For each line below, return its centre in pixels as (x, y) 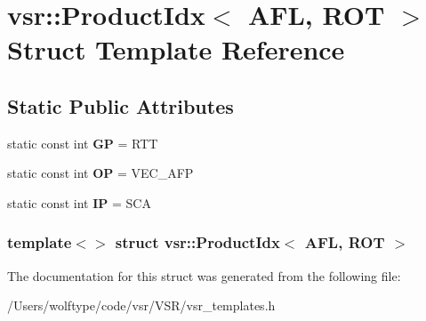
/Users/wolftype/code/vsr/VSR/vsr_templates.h (141, 305)
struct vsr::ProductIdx (197, 242)
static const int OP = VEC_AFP (100, 173)
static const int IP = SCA (79, 202)
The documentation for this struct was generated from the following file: (204, 275)
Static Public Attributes (121, 105)
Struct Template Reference (176, 49)
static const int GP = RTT (83, 143)
